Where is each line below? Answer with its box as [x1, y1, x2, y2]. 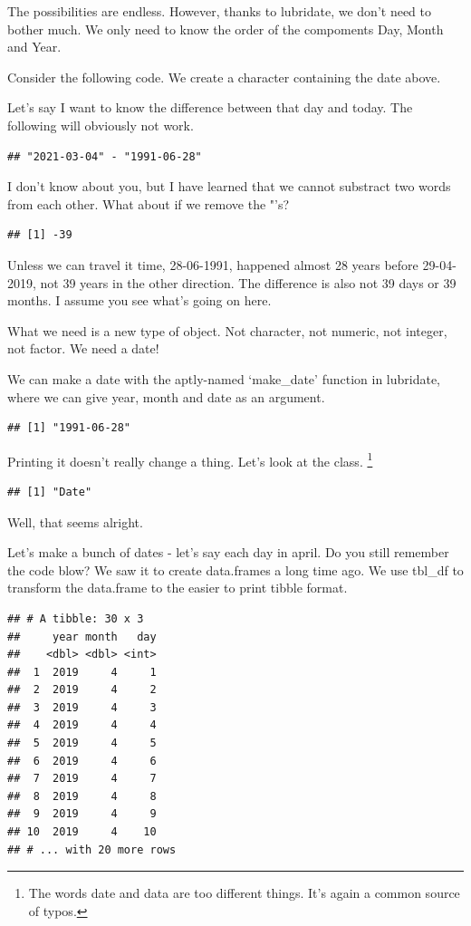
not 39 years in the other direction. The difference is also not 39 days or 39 [40, 273, 457, 292]
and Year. [7, 37, 62, 56]
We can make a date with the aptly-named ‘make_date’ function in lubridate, [7, 369, 441, 388]
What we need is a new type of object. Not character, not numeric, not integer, [7, 321, 447, 340]
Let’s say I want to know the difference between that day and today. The [7, 98, 413, 117]
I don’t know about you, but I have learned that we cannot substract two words [7, 177, 451, 196]
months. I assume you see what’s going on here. [7, 291, 272, 310]
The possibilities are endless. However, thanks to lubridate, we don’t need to [7, 2, 432, 20]
